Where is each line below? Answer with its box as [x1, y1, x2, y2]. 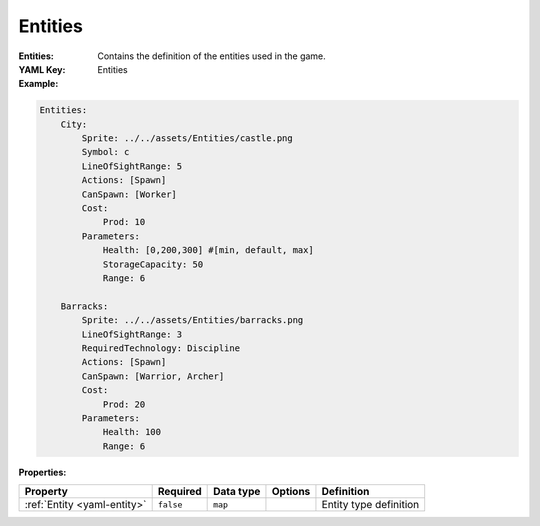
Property [24, 485, 69, 499]
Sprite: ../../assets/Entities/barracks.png [81, 315, 304, 326]
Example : [18, 78, 59, 90]
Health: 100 [102, 426, 162, 438]
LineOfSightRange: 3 [81, 328, 183, 340]
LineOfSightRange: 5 [81, 160, 183, 172]
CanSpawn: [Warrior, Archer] [81, 370, 225, 382]
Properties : [18, 466, 67, 478]
